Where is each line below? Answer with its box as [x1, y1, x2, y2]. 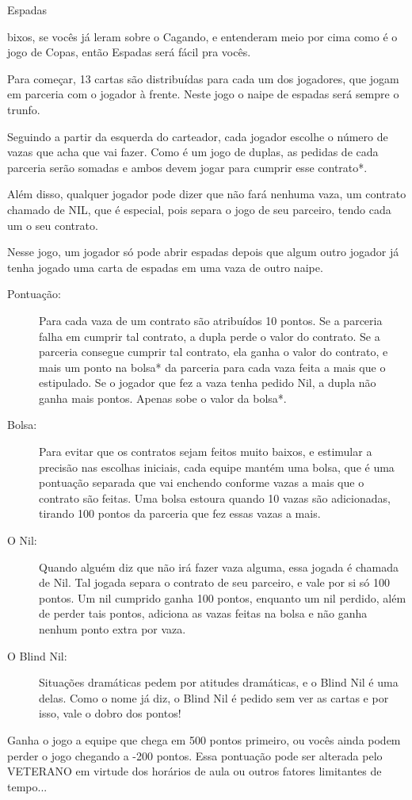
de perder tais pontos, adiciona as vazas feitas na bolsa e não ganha [39, 605, 368, 622]
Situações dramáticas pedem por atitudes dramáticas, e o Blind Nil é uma [39, 674, 399, 691]
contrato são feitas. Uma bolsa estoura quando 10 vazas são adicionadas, [39, 489, 391, 506]
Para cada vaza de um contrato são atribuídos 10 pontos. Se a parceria [39, 312, 383, 328]
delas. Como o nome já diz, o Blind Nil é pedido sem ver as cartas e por [39, 689, 389, 706]
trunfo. [7, 101, 40, 117]
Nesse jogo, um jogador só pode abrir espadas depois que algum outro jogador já [7, 243, 399, 260]
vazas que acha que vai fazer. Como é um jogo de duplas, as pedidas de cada [7, 144, 379, 160]
